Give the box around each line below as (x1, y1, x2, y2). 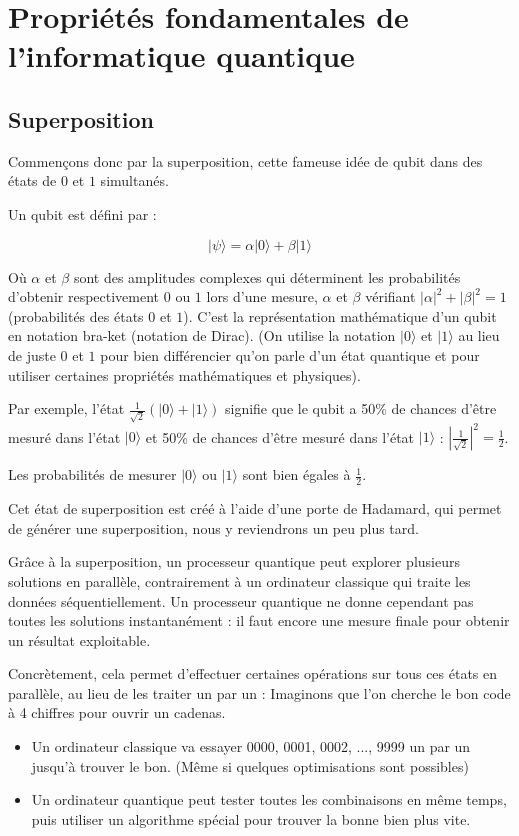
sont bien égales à (242, 464, 351, 485)
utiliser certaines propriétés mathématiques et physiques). (8, 364, 361, 385)
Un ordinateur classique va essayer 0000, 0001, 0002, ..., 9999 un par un (31, 736, 471, 757)
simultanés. (100, 170, 169, 191)
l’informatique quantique (8, 35, 355, 76)
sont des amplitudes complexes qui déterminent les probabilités (73, 266, 461, 287)
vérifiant (365, 286, 416, 307)
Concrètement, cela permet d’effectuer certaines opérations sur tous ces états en (8, 663, 498, 684)
